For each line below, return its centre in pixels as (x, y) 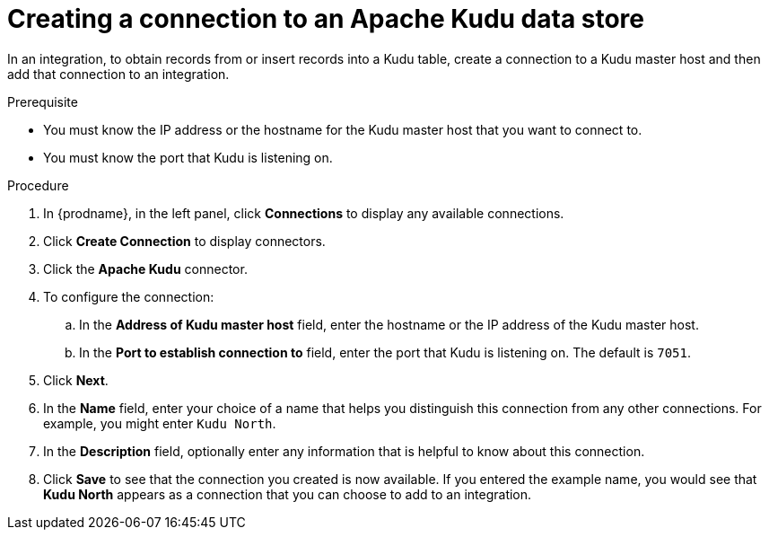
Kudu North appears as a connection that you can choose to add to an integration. (288, 494)
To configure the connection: (129, 296)
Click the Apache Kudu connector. (145, 268)
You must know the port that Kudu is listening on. (188, 157)
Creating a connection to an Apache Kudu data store (326, 19)
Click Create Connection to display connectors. (184, 241)
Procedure (38, 185)
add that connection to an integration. (118, 74)
